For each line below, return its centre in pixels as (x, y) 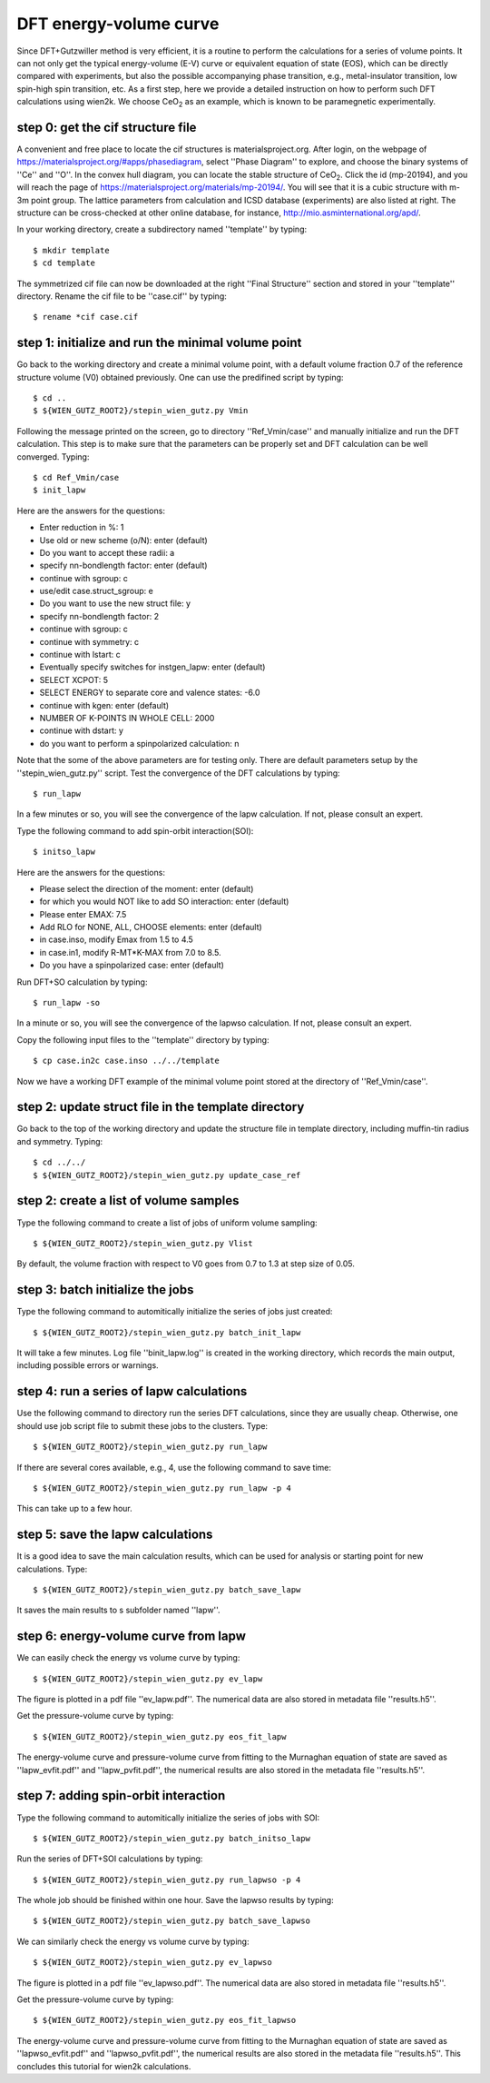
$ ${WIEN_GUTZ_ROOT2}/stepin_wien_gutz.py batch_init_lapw (167, 1332)
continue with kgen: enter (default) (104, 705)
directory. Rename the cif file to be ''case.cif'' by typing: (122, 296)
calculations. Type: (52, 1569)
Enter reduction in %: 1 (82, 528)
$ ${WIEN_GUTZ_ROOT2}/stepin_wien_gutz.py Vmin (141, 411)
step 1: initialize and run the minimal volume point (159, 343)
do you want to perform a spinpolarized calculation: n (139, 743)
